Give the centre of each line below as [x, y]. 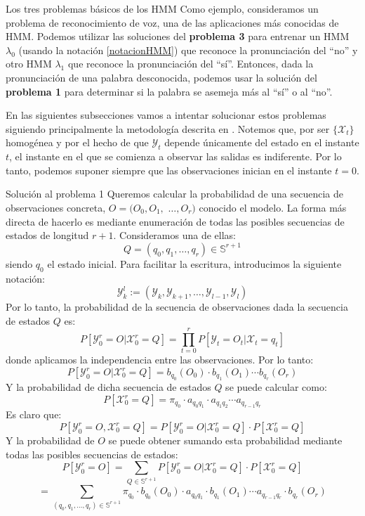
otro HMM [29, 64]
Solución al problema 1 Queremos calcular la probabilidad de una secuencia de [175, 194]
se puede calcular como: [276, 387]
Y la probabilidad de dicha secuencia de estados [108, 387]
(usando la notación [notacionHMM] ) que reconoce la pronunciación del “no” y [188, 50]
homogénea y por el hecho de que [77, 142]
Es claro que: [34, 414]
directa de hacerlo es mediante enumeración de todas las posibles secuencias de [175, 221]
